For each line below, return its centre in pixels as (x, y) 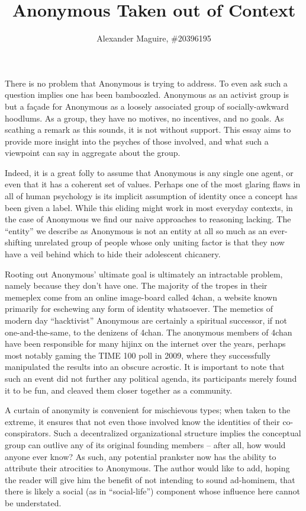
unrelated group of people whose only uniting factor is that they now (160, 242)
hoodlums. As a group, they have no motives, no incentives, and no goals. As (144, 118)
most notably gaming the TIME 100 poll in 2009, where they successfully (138, 355)
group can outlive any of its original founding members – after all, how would (145, 444)
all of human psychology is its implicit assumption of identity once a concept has (151, 196)
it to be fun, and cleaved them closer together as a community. (119, 390)
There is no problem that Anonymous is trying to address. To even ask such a (146, 83)
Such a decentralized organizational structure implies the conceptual (177, 433)
